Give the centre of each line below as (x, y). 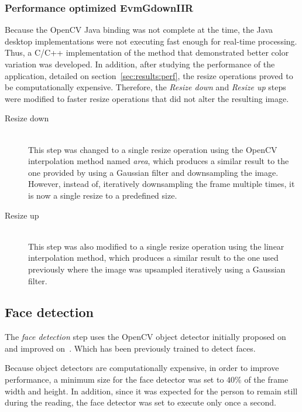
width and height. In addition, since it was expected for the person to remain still (151, 391)
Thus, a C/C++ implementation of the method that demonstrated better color (147, 52)
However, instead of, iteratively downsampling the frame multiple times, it (162, 184)
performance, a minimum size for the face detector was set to (114, 379)
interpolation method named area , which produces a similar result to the (159, 161)
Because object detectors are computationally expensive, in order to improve (142, 368)
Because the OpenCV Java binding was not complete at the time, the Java (139, 30)
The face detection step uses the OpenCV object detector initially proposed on (145, 337)
